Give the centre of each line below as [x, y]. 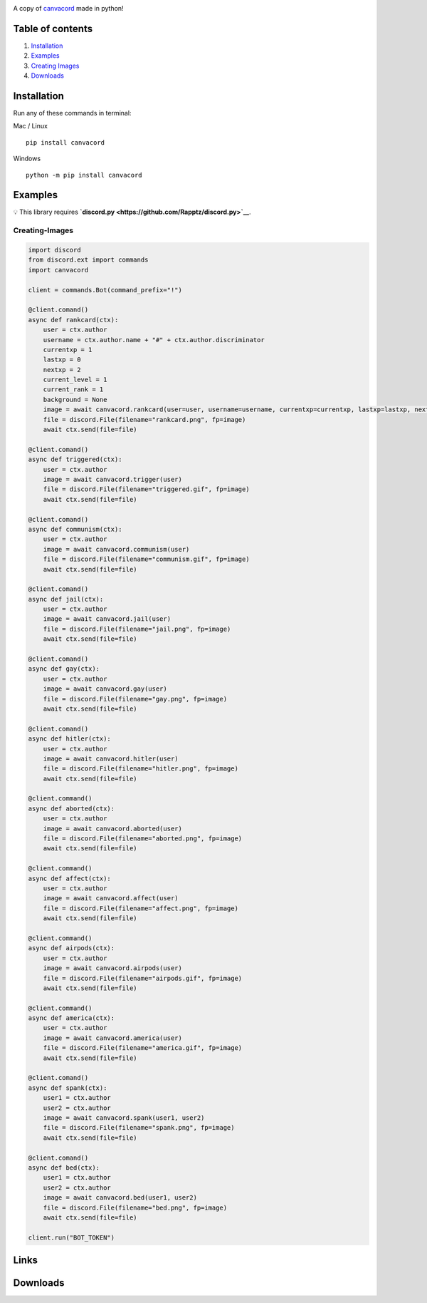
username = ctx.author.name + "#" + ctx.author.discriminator [154, 340]
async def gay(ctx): [64, 669]
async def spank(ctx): [68, 1088]
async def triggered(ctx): [75, 459]
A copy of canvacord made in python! [68, 8]
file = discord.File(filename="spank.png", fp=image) [139, 1128]
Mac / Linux [30, 126]
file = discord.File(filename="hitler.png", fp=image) [141, 769]
